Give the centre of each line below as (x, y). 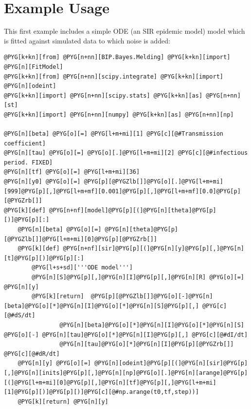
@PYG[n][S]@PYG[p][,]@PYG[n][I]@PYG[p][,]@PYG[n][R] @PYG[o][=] (138, 277)
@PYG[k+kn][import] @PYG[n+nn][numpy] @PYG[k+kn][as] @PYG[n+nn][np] (119, 114)
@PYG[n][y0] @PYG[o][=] (42, 182)
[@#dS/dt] (20, 316)
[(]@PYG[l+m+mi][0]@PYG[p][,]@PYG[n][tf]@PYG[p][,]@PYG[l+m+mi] (110, 382)
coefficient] (25, 143)
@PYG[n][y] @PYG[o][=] (54, 363)
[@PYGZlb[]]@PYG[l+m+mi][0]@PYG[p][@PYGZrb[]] (81, 239)
